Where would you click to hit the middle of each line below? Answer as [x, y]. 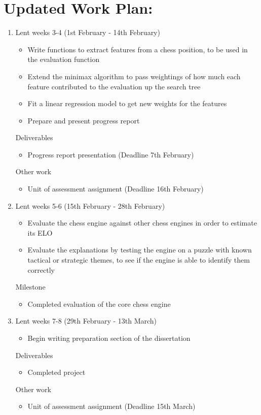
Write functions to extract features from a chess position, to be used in [138, 49]
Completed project [57, 372]
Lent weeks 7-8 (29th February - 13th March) [86, 321]
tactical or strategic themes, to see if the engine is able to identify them [139, 260]
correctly [41, 269]
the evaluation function [64, 59]
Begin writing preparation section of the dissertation [109, 338]
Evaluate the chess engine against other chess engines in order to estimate [142, 223]
